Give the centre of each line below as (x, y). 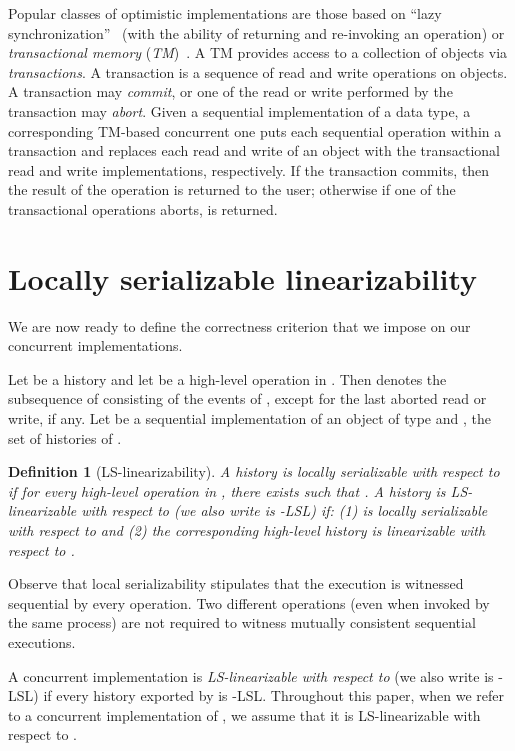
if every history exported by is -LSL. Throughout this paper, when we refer (273, 695)
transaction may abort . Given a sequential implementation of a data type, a (239, 110)
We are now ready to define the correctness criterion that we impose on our (239, 325)
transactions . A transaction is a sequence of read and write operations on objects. (258, 71)
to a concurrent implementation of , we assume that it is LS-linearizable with (244, 714)
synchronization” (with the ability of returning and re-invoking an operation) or (256, 32)
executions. (42, 641)
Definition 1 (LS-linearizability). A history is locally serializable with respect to (254, 471)
